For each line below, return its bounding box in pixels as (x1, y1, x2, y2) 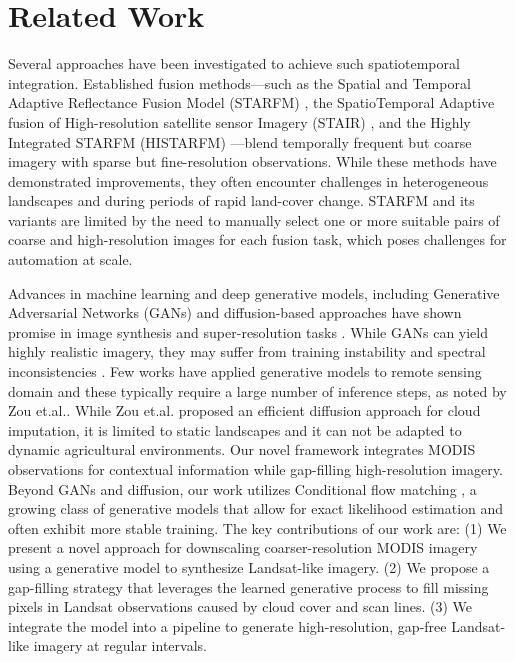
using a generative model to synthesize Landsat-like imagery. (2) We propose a (8, 556, 490, 577)
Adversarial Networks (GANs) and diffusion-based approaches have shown (8, 302, 462, 323)
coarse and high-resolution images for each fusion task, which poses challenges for (8, 229, 507, 250)
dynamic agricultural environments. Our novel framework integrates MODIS (8, 439, 476, 460)
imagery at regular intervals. (33, 635, 207, 656)
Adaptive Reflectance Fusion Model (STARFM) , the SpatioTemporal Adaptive (8, 92, 495, 113)
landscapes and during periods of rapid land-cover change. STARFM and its (8, 190, 475, 211)
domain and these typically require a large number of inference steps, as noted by (8, 380, 507, 401)
